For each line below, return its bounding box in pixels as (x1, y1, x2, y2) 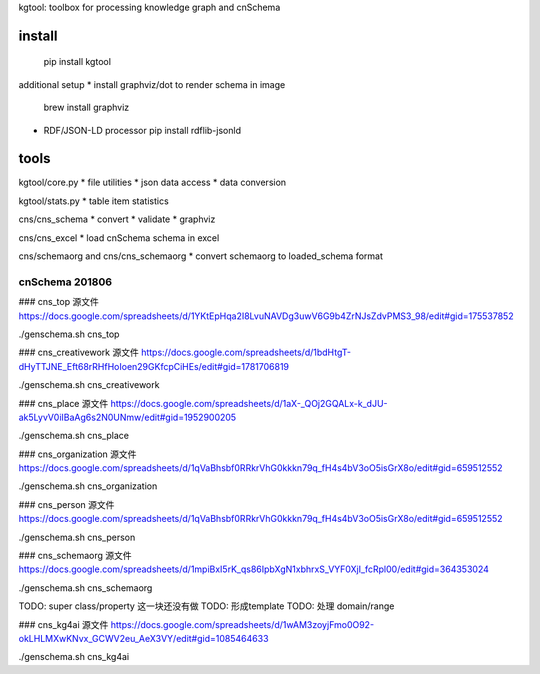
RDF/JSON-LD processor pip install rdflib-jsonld (43, 124, 242, 136)
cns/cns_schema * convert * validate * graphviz (18, 213, 216, 225)
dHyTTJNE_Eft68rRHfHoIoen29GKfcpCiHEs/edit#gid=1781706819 (18, 360, 290, 372)
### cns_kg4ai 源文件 (18, 618, 109, 630)
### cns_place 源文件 (18, 397, 109, 409)
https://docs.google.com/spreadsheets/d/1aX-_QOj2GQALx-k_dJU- (110, 397, 389, 409)
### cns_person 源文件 (18, 498, 115, 510)
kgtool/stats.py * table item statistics (18, 195, 169, 207)
